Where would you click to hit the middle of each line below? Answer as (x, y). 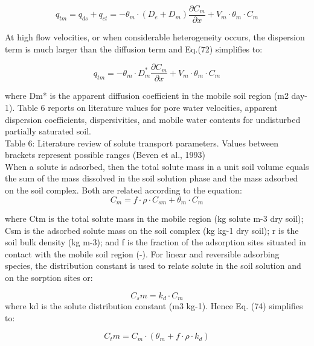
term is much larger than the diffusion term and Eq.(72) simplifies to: (134, 49)
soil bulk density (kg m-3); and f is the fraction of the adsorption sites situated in (155, 242)
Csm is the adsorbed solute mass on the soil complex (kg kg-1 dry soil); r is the (152, 230)
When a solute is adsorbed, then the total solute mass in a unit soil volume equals (157, 166)
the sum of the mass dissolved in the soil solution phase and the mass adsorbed (152, 178)
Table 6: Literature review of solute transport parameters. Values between (142, 143)
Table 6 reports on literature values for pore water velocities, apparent (147, 107)
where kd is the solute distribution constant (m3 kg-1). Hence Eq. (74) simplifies (154, 306)
